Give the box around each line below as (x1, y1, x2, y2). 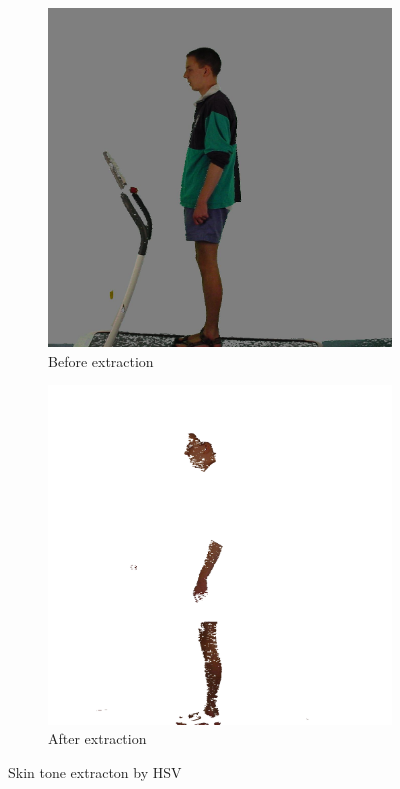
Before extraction (48, 350, 154, 371)
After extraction (48, 728, 147, 749)
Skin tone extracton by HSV (8, 761, 182, 782)
